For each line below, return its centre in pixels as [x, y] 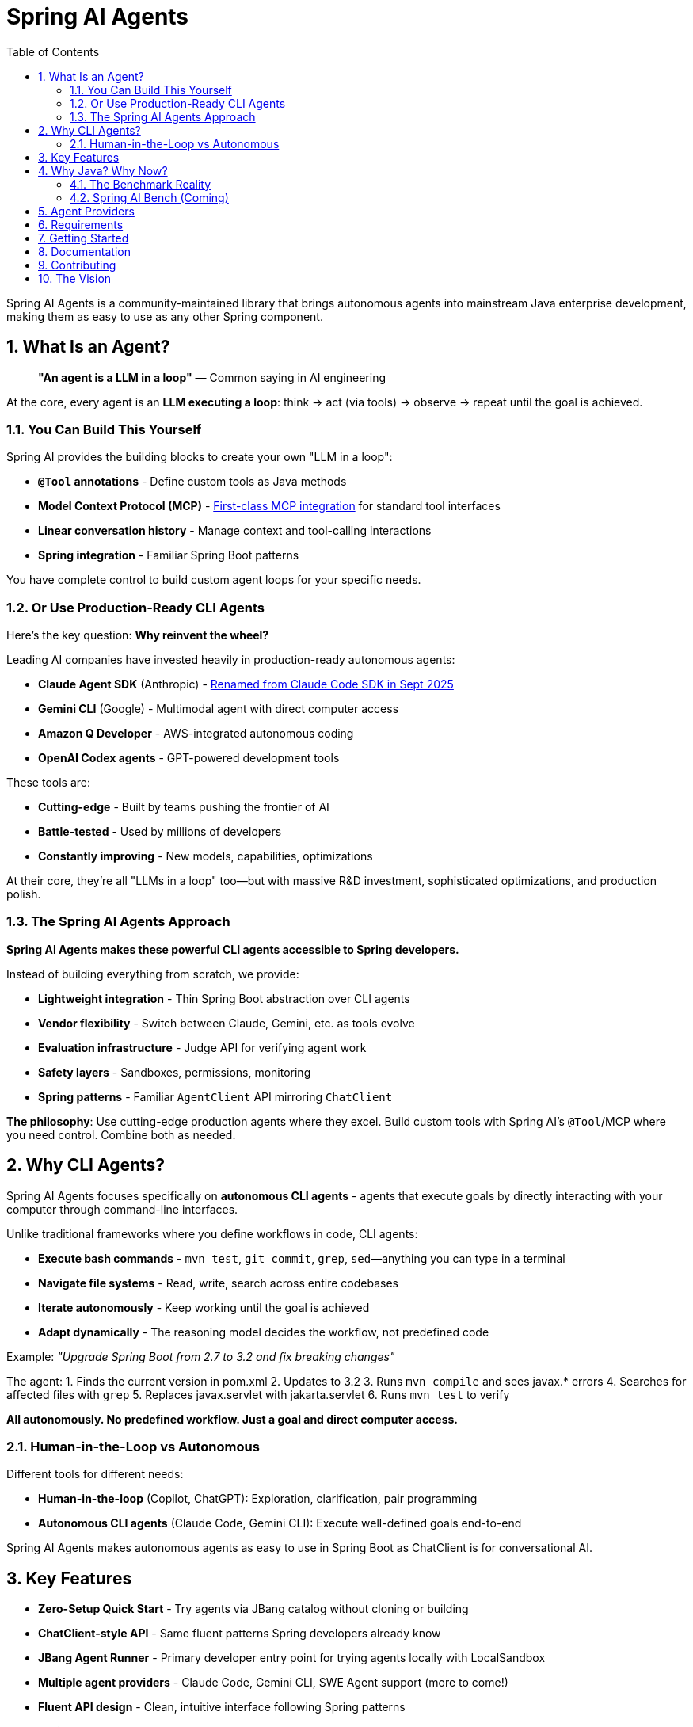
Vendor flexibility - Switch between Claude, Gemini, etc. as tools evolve [227, 1023]
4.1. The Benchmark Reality [141, 184]
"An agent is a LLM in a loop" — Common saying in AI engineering [212, 377]
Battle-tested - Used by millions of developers [160, 832]
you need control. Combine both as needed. [121, 1134]
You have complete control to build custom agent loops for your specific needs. [214, 580]
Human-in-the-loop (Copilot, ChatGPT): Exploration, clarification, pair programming [258, 1499]
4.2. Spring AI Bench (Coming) [149, 197]
